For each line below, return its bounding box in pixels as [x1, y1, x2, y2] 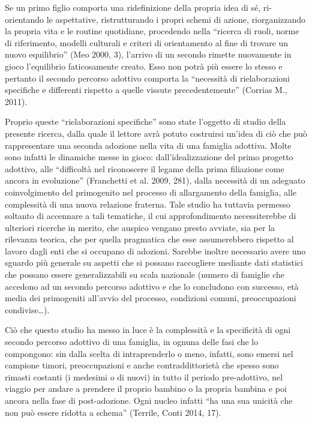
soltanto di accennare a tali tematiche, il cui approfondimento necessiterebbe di [5, 209, 296, 222]
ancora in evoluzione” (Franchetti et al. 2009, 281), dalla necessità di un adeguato [5, 174, 305, 187]
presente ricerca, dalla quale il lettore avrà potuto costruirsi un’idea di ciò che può [5, 127, 307, 139]
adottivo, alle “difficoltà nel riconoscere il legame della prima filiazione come [5, 162, 284, 175]
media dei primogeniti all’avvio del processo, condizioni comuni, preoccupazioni [5, 292, 296, 304]
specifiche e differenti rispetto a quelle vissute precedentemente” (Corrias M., [5, 83, 287, 96]
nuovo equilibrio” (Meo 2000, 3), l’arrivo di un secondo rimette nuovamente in [5, 48, 292, 61]
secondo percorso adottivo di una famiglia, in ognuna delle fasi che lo [5, 335, 259, 348]
